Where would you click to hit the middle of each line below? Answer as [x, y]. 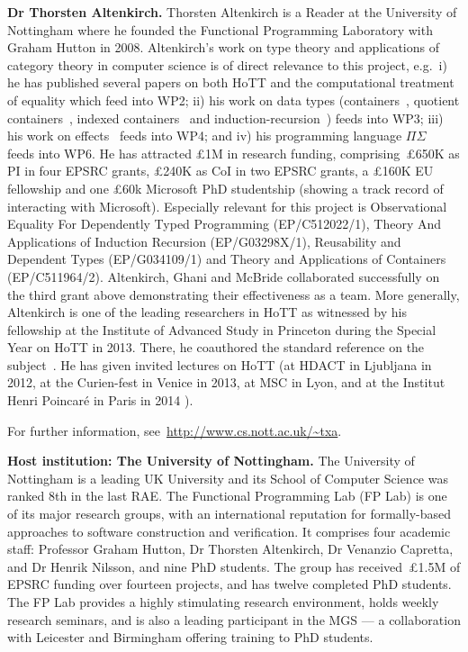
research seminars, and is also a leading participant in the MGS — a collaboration [234, 619]
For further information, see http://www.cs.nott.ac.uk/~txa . [175, 430]
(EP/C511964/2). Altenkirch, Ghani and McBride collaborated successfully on [224, 276]
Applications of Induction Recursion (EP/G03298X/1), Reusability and [204, 241]
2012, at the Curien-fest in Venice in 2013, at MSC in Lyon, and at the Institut [226, 382]
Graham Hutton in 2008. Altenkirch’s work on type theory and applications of [223, 47]
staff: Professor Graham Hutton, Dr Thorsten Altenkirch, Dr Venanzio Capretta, [230, 549]
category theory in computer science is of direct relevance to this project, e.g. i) [227, 64]
